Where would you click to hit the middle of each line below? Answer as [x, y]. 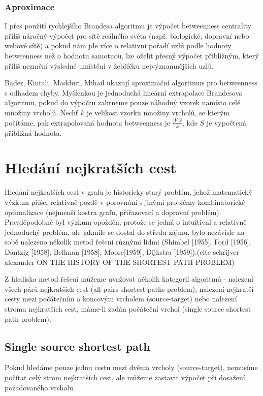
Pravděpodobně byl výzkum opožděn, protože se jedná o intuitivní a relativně [126, 222]
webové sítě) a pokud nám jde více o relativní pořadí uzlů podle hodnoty [118, 45]
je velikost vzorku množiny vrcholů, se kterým [158, 112]
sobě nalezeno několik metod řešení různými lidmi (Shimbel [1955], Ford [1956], [128, 242]
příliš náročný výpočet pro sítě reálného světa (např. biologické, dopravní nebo [127, 35]
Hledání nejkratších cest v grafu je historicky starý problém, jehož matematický [128, 192]
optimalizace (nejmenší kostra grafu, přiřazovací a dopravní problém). [113, 212]
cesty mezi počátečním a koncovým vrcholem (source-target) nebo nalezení [121, 299]
